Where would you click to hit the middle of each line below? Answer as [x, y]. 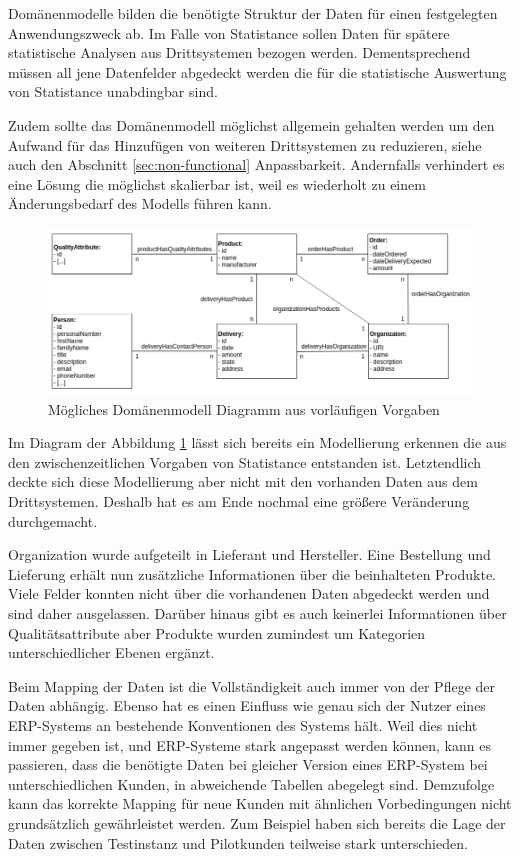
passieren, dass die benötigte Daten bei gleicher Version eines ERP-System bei [248, 764]
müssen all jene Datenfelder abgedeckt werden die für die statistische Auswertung [257, 71]
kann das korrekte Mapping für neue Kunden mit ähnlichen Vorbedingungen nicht [260, 803]
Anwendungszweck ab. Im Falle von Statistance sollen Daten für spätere [229, 32]
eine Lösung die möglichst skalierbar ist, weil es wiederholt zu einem [217, 183]
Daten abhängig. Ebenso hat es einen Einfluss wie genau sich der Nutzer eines [247, 705]
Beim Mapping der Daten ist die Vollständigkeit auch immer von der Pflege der [252, 685]
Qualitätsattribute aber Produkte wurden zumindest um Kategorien [217, 632]
